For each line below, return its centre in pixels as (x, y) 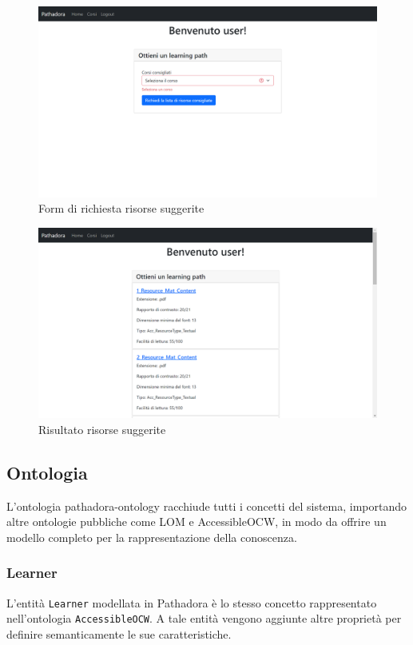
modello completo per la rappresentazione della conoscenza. (152, 537)
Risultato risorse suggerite (102, 429)
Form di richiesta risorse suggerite (121, 208)
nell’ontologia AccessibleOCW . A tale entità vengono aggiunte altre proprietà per (204, 618)
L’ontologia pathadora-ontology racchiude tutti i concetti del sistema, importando (207, 506)
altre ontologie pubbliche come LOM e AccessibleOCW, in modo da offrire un (197, 522)
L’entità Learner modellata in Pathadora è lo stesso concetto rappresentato (192, 602)
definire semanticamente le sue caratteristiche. (119, 633)
